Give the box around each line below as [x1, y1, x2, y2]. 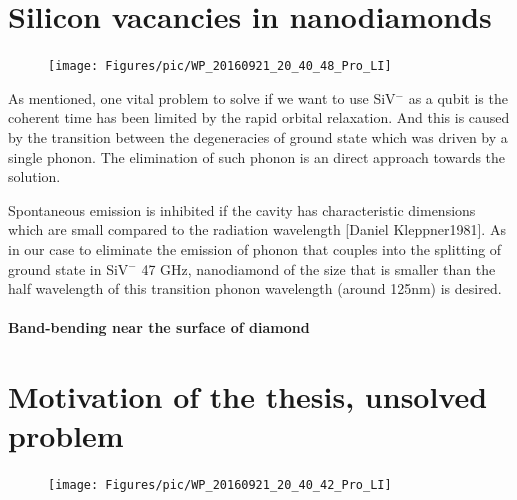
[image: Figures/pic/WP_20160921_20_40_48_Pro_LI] [48, 59, 392, 74]
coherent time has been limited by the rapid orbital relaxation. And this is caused [8, 107, 510, 128]
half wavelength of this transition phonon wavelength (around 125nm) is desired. [8, 278, 502, 299]
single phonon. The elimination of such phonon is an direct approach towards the [8, 146, 506, 167]
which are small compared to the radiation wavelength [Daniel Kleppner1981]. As [8, 219, 506, 240]
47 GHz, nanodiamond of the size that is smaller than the [141, 258, 496, 279]
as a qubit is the [408, 87, 508, 108]
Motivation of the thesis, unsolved [8, 376, 488, 417]
